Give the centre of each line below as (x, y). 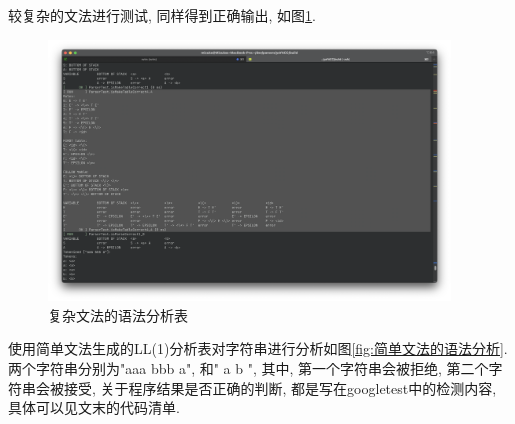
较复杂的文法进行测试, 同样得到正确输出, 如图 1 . (162, 15)
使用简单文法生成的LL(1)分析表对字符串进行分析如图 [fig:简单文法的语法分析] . (258, 348)
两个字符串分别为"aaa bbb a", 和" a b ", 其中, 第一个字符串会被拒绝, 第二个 (248, 367)
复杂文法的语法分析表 (118, 314)
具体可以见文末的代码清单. (94, 407)
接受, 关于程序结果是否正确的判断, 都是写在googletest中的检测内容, (280, 387)
